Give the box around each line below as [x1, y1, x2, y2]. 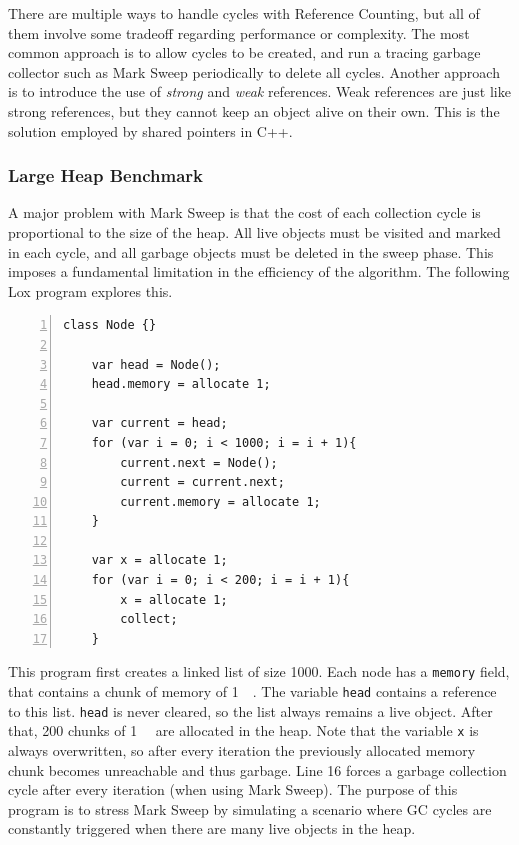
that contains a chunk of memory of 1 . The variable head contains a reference [8, 681, 497, 702]
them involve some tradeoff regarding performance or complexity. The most [8, 22, 470, 43]
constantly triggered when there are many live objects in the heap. [8, 818, 416, 839]
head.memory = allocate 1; [91, 377, 271, 392]
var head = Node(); [91, 357, 221, 372]
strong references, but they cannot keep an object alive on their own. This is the [8, 100, 500, 121]
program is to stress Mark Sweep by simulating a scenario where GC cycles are [8, 798, 492, 819]
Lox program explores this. [8, 280, 173, 301]
